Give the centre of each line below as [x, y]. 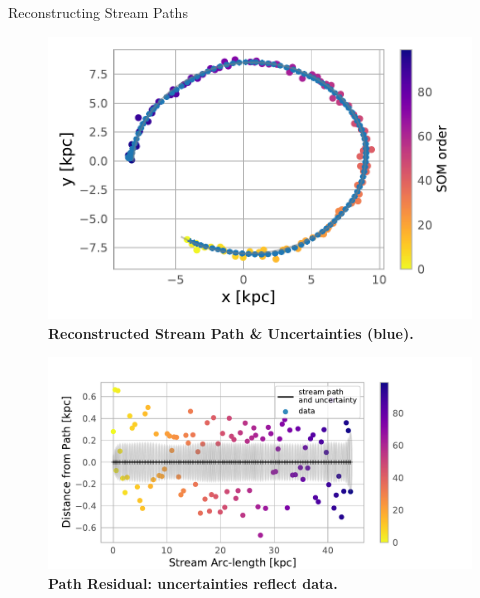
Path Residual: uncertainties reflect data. [193, 583]
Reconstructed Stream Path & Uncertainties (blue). [231, 332]
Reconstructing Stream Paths [98, 12]
